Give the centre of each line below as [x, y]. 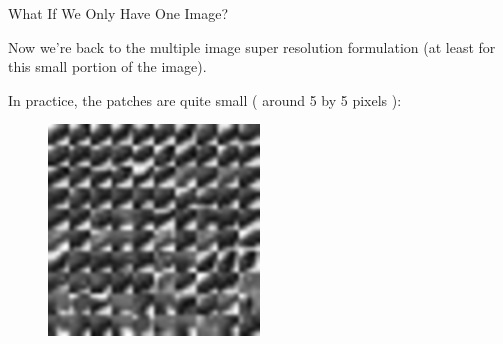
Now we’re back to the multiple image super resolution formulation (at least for [252, 46]
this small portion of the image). [107, 66]
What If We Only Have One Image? [118, 13]
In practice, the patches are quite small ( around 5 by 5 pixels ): [205, 99]
